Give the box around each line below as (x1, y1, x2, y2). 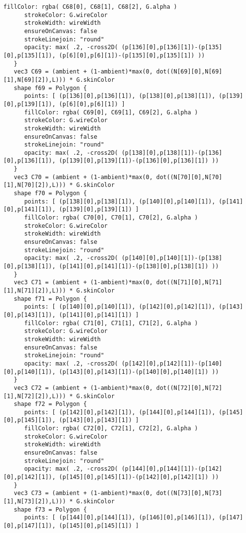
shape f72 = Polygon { (14, 401, 87, 408)
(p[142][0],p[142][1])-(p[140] (121, 360, 223, 367)
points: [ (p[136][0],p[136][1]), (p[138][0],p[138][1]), (24, 92, 215, 100)
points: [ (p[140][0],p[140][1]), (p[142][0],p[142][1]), (24, 303, 215, 311)
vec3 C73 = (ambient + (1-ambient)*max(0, (14, 490, 153, 497)
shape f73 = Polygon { (14, 506, 87, 513)
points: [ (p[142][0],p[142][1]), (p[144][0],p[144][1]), (24, 408, 215, 416)
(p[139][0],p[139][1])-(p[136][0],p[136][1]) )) (59, 157, 219, 165)
